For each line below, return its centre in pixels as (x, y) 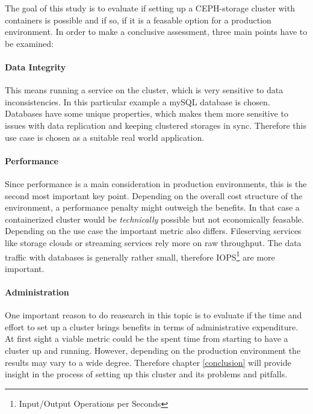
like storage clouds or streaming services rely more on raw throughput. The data (153, 242)
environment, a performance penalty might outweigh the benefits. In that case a (152, 207)
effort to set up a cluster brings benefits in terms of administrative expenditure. (152, 326)
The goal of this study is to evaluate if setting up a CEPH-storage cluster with (150, 8)
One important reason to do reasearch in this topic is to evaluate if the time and (153, 315)
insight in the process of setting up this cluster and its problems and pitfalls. (146, 374)
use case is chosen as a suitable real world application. (105, 137)
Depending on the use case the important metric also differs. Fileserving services (153, 231)
